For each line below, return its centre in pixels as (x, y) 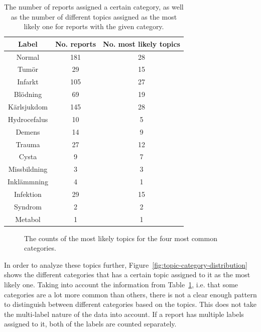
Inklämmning (28, 182)
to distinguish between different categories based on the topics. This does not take (130, 304)
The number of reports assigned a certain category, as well (94, 7)
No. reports (76, 43)
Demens (28, 131)
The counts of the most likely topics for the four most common (121, 238)
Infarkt (28, 82)
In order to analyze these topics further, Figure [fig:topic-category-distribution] (126, 264)
